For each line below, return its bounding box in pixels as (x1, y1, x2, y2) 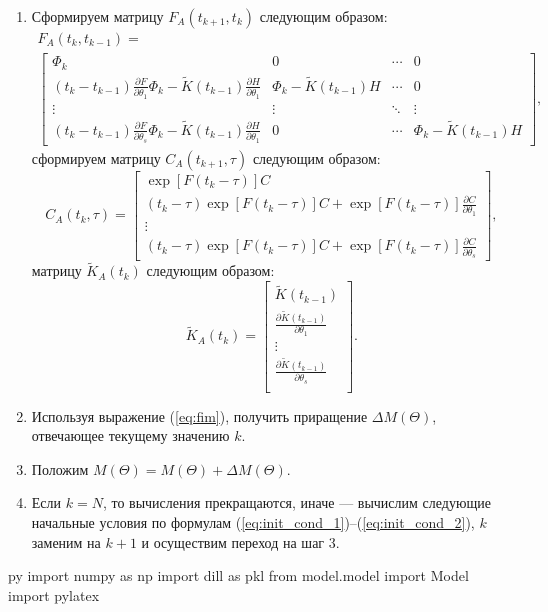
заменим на (31, 531, 101, 552)
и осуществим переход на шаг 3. (141, 531, 340, 552)
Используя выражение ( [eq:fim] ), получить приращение (31, 405, 368, 426)
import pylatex (8, 584, 100, 605)
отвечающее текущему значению (31, 425, 230, 446)
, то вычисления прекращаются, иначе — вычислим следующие (102, 492, 491, 513)
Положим (31, 458, 89, 479)
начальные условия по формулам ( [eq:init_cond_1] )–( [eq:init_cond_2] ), (31, 512, 475, 532)
